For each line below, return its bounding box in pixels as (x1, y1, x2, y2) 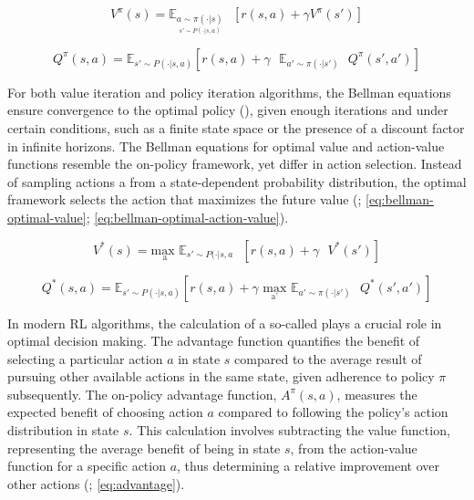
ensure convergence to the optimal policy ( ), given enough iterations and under (7, 100, 448, 120)
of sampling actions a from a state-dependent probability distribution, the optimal (7, 172, 467, 191)
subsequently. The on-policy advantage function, (7, 384, 277, 403)
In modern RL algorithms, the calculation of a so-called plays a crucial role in (7, 313, 442, 332)
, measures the (336, 384, 417, 403)
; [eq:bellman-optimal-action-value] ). (86, 207, 289, 226)
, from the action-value (290, 438, 417, 457)
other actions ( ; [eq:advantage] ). (7, 474, 185, 493)
